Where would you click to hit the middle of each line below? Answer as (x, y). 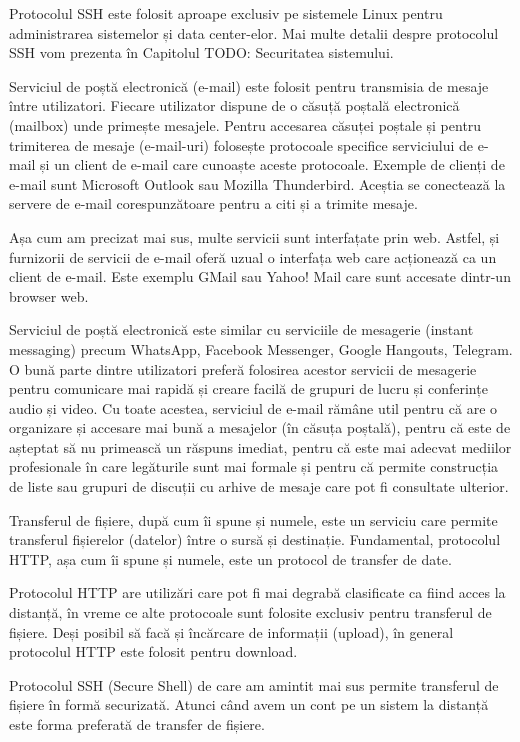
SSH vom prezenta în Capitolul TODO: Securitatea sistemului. (201, 52)
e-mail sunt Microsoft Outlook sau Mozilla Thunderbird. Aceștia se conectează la (257, 183)
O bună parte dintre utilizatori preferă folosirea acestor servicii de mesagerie (243, 368)
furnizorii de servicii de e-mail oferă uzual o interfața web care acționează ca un (253, 256)
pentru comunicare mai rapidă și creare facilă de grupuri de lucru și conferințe (248, 388)
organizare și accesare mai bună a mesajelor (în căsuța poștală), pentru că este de (260, 427)
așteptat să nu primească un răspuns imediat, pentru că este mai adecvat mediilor (260, 446)
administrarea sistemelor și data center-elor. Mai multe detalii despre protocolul (254, 32)
